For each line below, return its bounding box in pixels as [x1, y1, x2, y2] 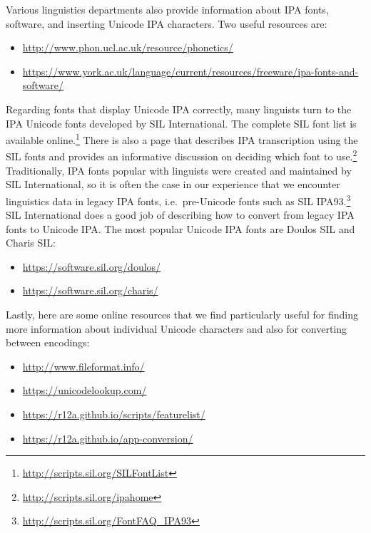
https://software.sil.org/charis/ [22, 283, 158, 298]
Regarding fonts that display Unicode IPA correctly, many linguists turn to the [6, 101, 352, 116]
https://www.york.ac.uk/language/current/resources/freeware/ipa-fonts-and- [22, 63, 359, 78]
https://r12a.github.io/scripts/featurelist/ [22, 407, 205, 422]
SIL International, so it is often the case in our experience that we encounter [6, 177, 340, 192]
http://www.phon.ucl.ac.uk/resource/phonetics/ [22, 40, 233, 55]
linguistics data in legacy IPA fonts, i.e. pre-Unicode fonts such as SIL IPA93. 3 [6, 191, 351, 208]
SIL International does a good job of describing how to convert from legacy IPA [6, 207, 355, 222]
